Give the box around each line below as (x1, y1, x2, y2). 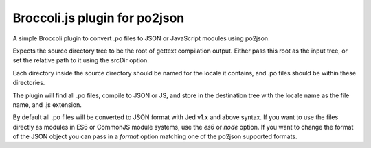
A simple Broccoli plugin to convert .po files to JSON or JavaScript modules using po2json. (12, 34, 271, 42)
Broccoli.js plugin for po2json (12, 10, 185, 25)
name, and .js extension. (12, 100, 82, 109)
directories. (12, 79, 45, 87)
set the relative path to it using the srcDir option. (12, 56, 149, 64)
